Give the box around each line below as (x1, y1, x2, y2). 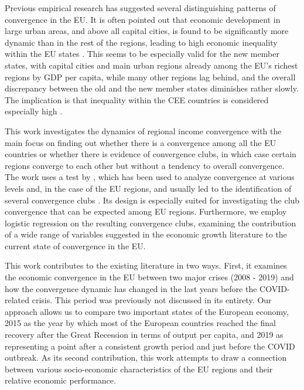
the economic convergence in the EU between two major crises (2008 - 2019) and (5, 271, 294, 283)
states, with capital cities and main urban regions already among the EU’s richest (5, 59, 298, 71)
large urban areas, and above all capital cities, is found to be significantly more (5, 25, 289, 37)
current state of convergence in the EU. (5, 239, 146, 252)
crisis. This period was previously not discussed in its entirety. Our (32, 294, 272, 306)
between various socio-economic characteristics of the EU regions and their (5, 362, 273, 375)
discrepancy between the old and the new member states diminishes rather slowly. (5, 82, 299, 94)
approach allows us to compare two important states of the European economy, (5, 305, 289, 317)
